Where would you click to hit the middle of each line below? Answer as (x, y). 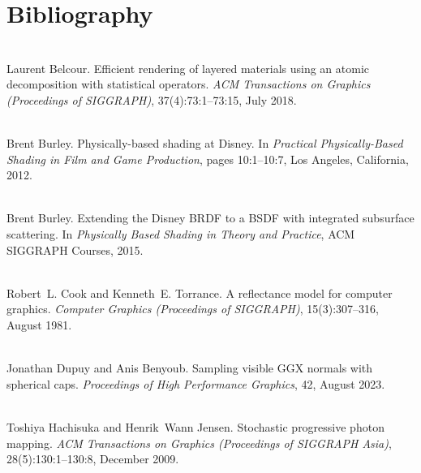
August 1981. (39, 325)
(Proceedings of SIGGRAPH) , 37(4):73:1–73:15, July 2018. (152, 99)
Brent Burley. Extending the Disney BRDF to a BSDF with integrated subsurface (210, 218)
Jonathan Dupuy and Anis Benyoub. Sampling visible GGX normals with (190, 368)
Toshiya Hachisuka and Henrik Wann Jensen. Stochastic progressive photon (195, 427)
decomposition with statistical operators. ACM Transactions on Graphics (189, 84)
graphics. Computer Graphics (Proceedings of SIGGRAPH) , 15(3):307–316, (193, 309)
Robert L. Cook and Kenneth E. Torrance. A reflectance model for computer (200, 292)
